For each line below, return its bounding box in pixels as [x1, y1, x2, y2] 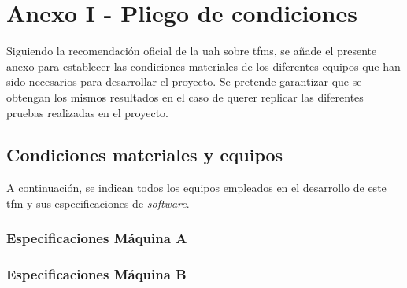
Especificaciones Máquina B [6, 264, 187, 284]
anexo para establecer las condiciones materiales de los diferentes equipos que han [6, 57, 401, 74]
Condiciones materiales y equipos [6, 142, 283, 167]
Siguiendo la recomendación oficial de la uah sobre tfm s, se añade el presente [6, 42, 377, 59]
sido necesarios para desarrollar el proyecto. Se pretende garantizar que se [6, 73, 362, 90]
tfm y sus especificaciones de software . [6, 194, 190, 211]
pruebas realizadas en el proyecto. [6, 104, 168, 120]
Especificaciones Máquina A [6, 228, 187, 248]
